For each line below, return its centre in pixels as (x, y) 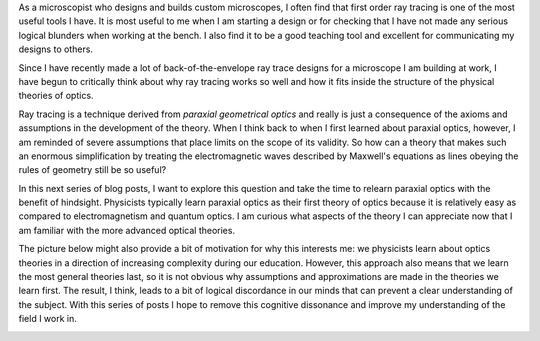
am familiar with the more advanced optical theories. (126, 230)
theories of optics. (56, 96)
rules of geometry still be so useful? (92, 170)
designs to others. (56, 49)
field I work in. (47, 319)
